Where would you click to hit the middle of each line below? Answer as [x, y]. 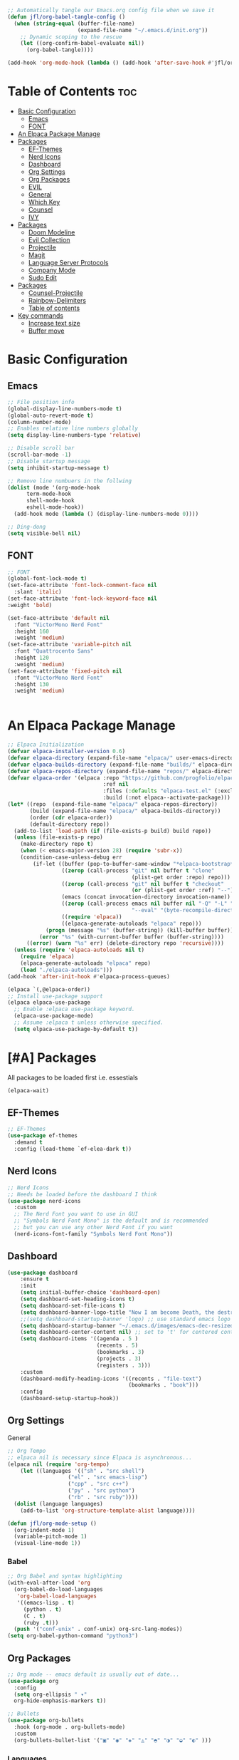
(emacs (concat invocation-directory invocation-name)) [146, 897]
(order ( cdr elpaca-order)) [71, 817]
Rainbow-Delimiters [57, 300]
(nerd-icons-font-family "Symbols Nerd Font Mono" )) [94, 1234]
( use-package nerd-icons [44, 1201]
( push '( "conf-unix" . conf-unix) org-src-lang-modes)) [98, 1629]
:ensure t [35, 1279]
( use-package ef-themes [43, 1136]
